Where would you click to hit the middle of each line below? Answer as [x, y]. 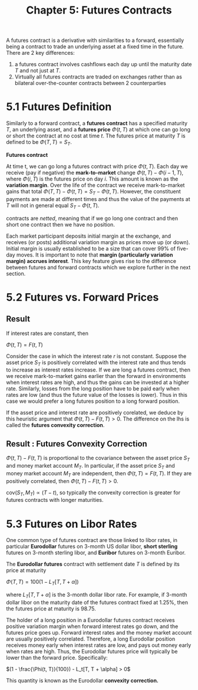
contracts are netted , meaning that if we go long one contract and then [92, 218]
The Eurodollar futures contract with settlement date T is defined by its [93, 564]
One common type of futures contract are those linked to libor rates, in [92, 540]
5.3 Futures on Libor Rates [72, 524]
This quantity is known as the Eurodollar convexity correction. [82, 680]
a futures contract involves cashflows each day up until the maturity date [103, 64]
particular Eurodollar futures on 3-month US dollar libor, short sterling [92, 547]
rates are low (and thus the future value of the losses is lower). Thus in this [97, 395]
